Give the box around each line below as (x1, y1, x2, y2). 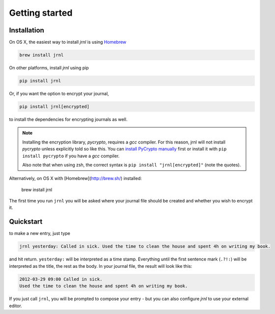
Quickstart (9, 218, 43, 226)
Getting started (9, 7, 73, 18)
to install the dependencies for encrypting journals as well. (9, 116, 128, 122)
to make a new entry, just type (9, 230, 71, 236)
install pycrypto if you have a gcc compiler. (22, 153, 120, 159)
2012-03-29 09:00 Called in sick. (19, 276, 103, 282)
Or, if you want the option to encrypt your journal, (9, 91, 109, 96)
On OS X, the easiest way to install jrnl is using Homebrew (9, 39, 127, 45)
